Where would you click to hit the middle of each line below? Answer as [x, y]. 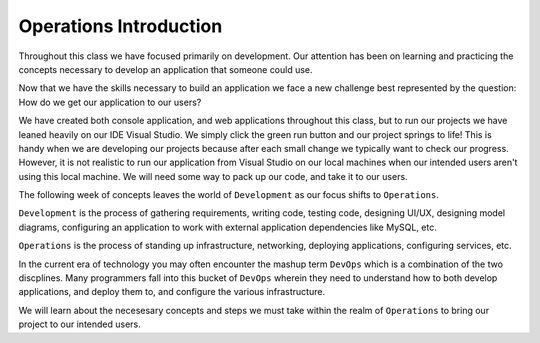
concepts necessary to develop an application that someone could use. [166, 69]
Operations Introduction [120, 26]
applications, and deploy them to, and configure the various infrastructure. [171, 292]
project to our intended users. [80, 324]
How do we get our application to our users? [110, 102]
